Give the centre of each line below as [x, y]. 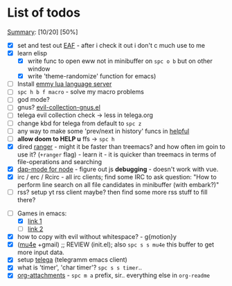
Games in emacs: [42, 213]
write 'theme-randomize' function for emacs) [92, 76]
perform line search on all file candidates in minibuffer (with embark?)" [118, 184]
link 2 [35, 229]
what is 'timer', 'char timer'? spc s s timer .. [79, 267]
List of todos [44, 13]
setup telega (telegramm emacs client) [72, 260]
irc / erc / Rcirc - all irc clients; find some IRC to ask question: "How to [117, 177]
